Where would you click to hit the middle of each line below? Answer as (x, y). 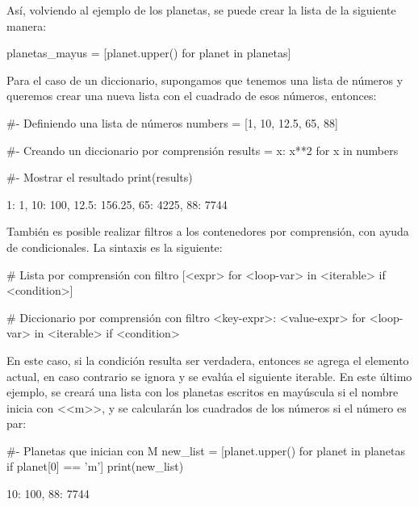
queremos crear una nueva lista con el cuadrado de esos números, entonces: (192, 96)
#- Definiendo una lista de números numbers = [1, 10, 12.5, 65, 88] (172, 122)
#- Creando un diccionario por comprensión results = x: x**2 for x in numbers (203, 150)
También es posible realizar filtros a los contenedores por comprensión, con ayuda (208, 231)
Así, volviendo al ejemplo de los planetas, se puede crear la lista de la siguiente (201, 10)
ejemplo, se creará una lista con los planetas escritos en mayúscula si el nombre (203, 392)
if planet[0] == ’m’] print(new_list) (95, 466)
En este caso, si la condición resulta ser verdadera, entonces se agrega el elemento (208, 360)
